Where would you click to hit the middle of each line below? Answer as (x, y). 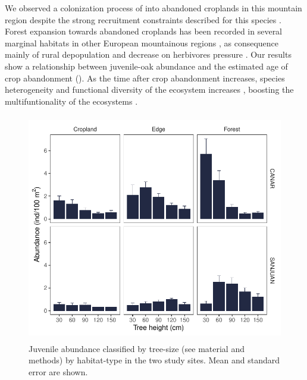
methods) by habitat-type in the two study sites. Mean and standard (154, 360)
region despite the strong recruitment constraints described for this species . (143, 19)
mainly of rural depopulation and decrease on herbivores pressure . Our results (148, 54)
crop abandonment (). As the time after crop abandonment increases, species (145, 78)
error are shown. (58, 372)
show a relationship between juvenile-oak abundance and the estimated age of (146, 66)
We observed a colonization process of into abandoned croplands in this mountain (153, 8)
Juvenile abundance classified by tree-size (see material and (137, 348)
